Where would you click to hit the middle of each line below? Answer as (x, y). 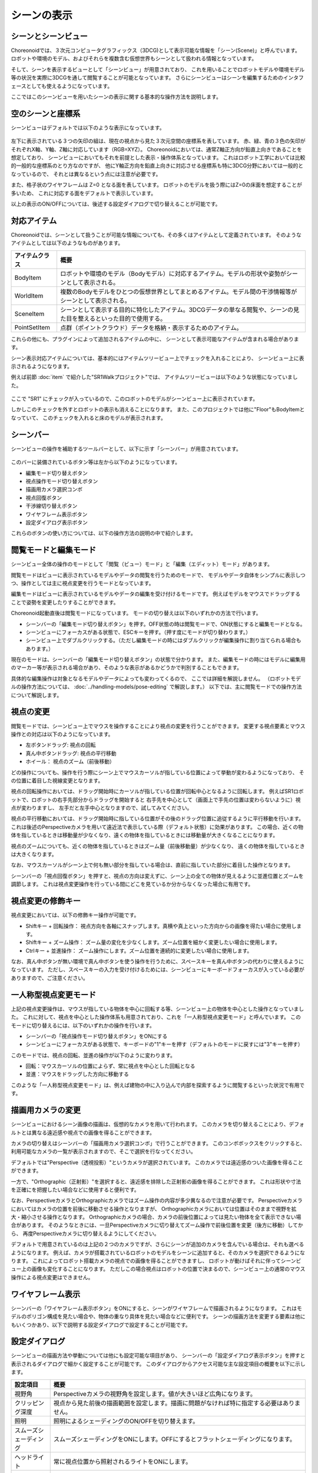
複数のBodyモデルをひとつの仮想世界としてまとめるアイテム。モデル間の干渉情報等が (178, 292)
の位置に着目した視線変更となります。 (57, 780)
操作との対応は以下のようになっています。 (62, 734)
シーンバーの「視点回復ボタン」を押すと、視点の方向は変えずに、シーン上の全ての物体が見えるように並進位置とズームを (157, 876)
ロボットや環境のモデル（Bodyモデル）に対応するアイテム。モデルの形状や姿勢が (173, 273)
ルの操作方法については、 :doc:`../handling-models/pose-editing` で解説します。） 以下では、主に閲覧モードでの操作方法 (157, 687)
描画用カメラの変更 (46, 1110)
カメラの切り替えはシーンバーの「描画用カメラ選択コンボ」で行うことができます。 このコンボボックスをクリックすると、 (158, 1143)
